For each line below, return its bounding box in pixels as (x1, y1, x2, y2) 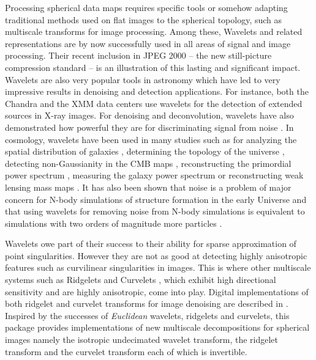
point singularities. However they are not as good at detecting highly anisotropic (5, 249, 307, 262)
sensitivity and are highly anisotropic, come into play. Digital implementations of (5, 285, 309, 298)
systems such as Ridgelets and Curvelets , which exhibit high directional (5, 273, 276, 286)
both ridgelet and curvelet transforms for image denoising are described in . (5, 297, 288, 310)
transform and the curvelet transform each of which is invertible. (5, 345, 247, 358)
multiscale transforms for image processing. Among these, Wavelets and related (5, 25, 303, 38)
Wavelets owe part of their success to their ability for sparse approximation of (5, 237, 296, 250)
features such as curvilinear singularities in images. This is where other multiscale (5, 261, 311, 274)
